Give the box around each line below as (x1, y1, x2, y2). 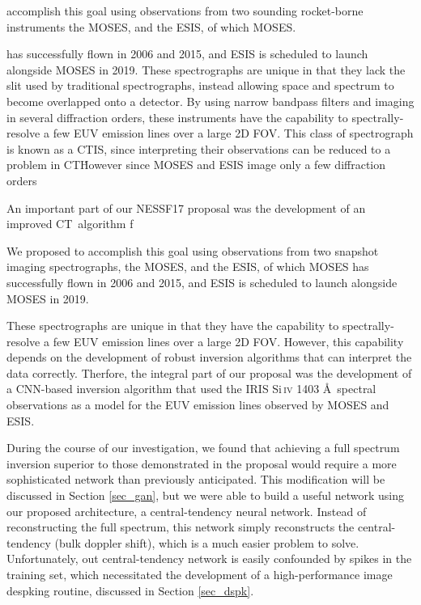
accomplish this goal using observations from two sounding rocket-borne (6, 2, 364, 19)
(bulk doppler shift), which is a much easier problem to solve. (54, 534, 359, 551)
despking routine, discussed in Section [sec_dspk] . (6, 582, 254, 599)
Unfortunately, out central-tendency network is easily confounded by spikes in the (6, 550, 412, 567)
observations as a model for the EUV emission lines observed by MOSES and (6, 396, 389, 413)
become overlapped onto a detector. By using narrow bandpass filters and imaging (6, 92, 415, 109)
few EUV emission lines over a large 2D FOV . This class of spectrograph (53, 125, 414, 142)
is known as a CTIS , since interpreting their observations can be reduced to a (6, 140, 391, 157)
